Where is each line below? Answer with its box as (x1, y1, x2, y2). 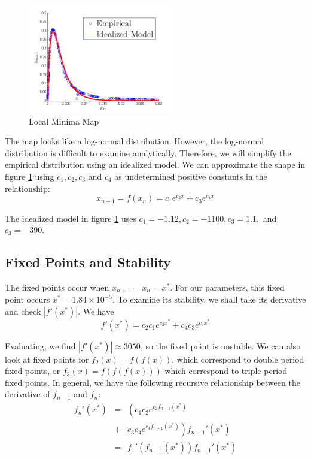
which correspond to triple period (164, 364, 288, 377)
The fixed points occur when (5, 281, 109, 293)
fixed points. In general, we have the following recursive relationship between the (5, 376, 300, 388)
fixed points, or (5, 364, 60, 377)
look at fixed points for (5, 352, 89, 365)
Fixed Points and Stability (5, 253, 171, 271)
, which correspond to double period (172, 352, 304, 365)
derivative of (5, 388, 50, 400)
